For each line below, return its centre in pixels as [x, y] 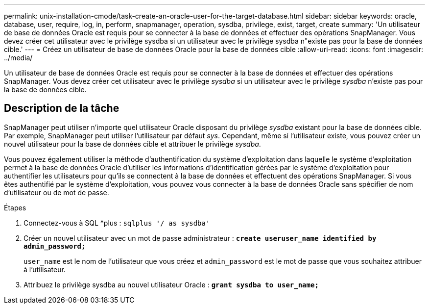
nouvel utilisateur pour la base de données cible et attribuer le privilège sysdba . [132, 144]
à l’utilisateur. [45, 269]
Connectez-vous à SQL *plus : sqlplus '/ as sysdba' [117, 223]
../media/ [18, 58]
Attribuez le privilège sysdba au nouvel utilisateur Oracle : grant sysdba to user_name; [171, 284]
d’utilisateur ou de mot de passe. [57, 192]
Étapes [15, 207]
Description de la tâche [62, 108]
